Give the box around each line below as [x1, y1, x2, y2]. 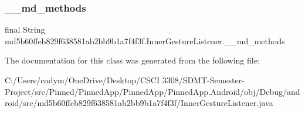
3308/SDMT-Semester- [162, 74, 245, 86]
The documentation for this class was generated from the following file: [5, 54, 260, 66]
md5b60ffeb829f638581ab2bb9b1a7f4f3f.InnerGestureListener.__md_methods [5, 34, 285, 47]
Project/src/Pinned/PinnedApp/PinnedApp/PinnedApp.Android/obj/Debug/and [5, 85, 300, 97]
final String [5, 23, 45, 36]
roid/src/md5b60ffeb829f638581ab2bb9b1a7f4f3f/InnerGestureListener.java [5, 97, 273, 109]
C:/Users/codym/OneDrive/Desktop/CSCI [5, 74, 160, 86]
